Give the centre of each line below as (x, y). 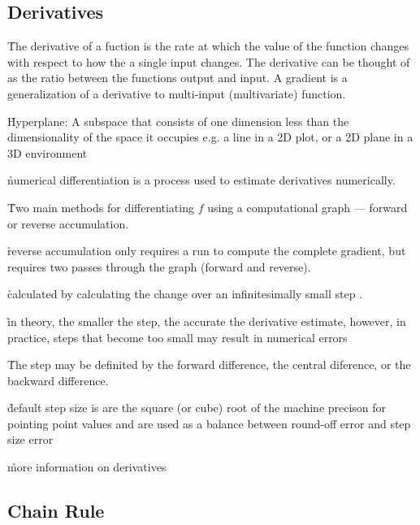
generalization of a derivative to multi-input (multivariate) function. (177, 93)
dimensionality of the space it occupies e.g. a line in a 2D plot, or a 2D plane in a (210, 137)
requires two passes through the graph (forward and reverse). (159, 266)
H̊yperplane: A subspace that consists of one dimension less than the (178, 121)
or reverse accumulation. (68, 223)
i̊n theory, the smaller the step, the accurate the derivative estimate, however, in (207, 321)
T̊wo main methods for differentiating (101, 207)
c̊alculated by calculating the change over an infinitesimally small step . (185, 294)
